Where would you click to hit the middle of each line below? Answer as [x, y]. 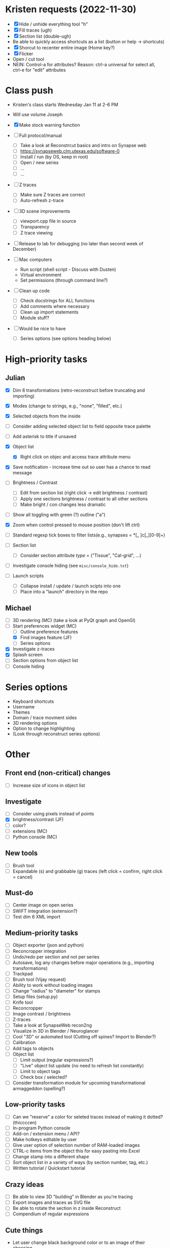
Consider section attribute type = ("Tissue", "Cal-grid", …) [81, 555]
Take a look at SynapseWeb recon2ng [52, 1025]
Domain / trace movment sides [45, 717]
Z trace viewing [37, 233]
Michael [18, 608]
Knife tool [23, 1002]
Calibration [24, 1042]
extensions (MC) [30, 831]
